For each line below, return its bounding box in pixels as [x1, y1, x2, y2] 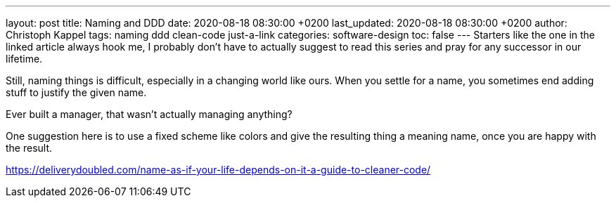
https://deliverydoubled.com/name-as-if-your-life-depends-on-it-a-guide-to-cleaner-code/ [6, 164, 431, 176]
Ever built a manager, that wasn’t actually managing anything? [6, 108, 293, 120]
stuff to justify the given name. [6, 86, 147, 98]
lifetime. [6, 53, 43, 65]
